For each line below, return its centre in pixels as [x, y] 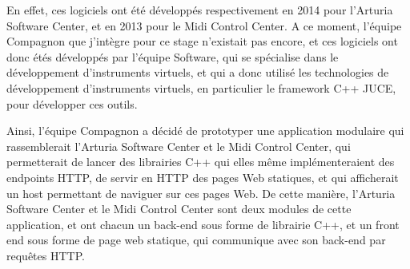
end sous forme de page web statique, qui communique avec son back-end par [196, 240]
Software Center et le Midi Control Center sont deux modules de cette [179, 209]
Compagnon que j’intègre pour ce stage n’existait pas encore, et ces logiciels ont [202, 41]
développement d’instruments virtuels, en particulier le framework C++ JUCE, [201, 87]
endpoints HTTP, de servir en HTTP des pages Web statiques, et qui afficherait [203, 177]
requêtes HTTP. [46, 255]
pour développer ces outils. [72, 103]
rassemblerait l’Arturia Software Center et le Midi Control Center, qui [179, 146]
